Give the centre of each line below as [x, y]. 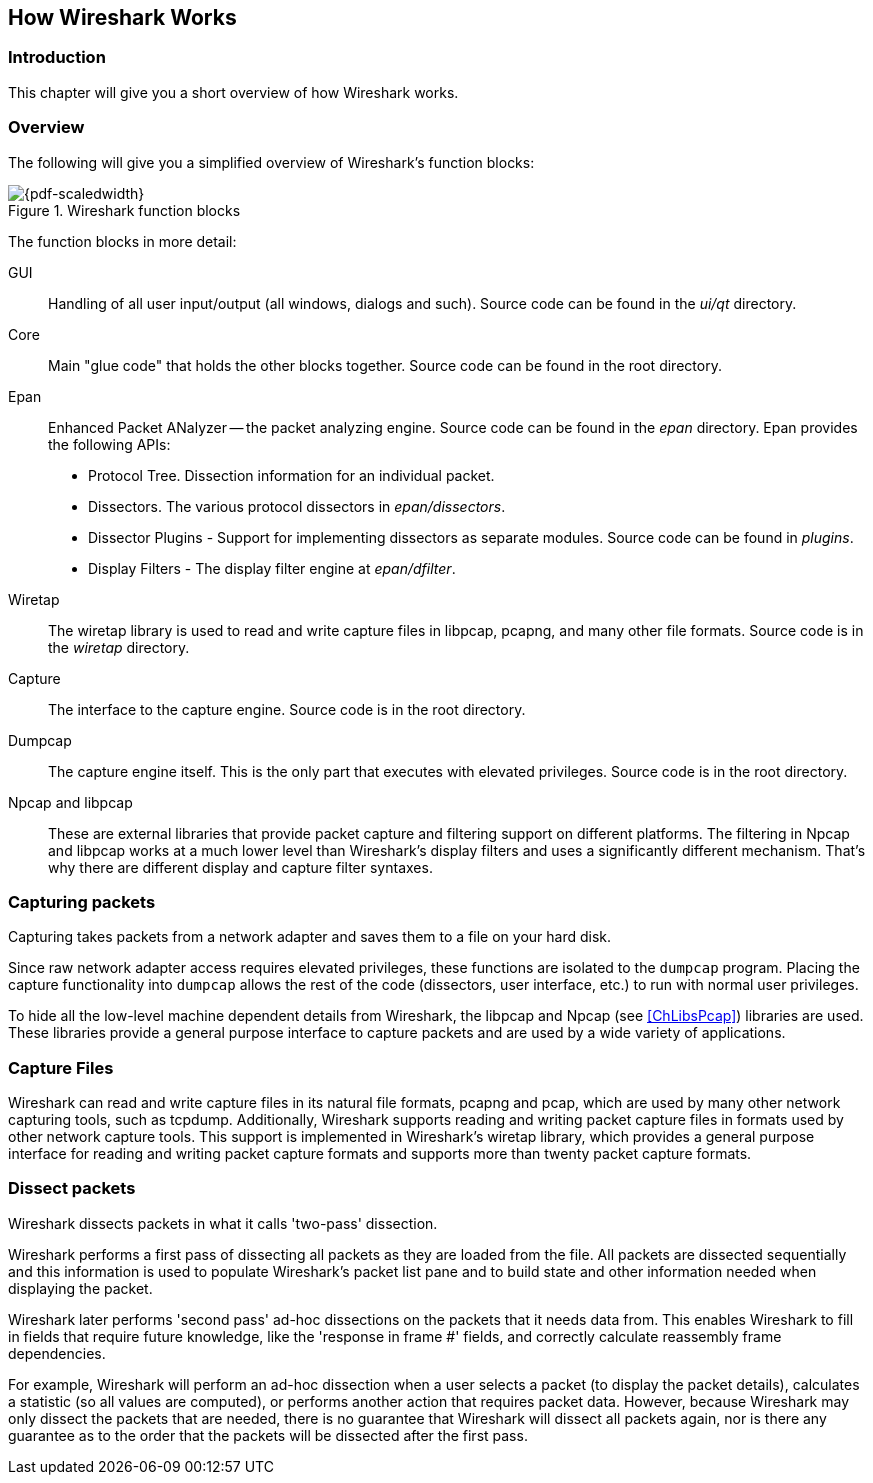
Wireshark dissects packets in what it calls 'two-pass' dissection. [223, 1223]
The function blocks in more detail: [122, 241]
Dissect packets [72, 1188]
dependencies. [57, 1353]
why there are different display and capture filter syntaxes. [240, 867]
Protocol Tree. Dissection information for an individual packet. [291, 475]
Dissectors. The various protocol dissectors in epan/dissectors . [297, 506]
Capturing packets [82, 901]
